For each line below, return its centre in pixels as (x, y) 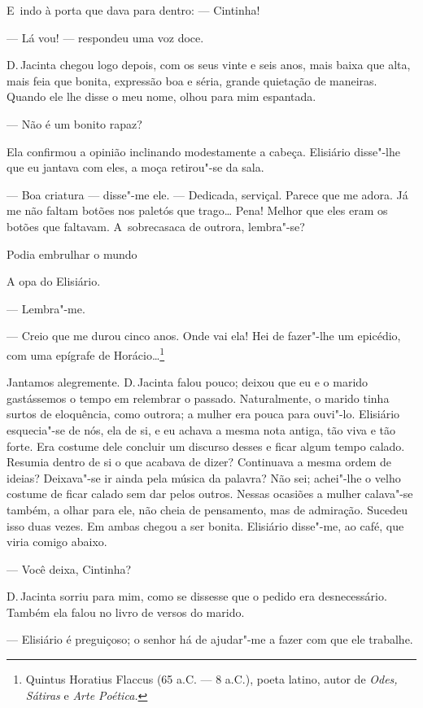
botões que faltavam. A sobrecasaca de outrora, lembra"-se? (156, 226)
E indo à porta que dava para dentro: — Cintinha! (133, 10)
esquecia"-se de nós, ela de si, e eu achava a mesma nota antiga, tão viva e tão (201, 429)
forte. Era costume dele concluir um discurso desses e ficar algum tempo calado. (206, 446)
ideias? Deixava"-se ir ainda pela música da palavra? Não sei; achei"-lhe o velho (204, 477)
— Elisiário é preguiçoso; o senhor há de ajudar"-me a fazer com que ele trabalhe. (210, 639)
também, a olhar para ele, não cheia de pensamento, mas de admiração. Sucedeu (207, 509)
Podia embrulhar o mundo (72, 253)
